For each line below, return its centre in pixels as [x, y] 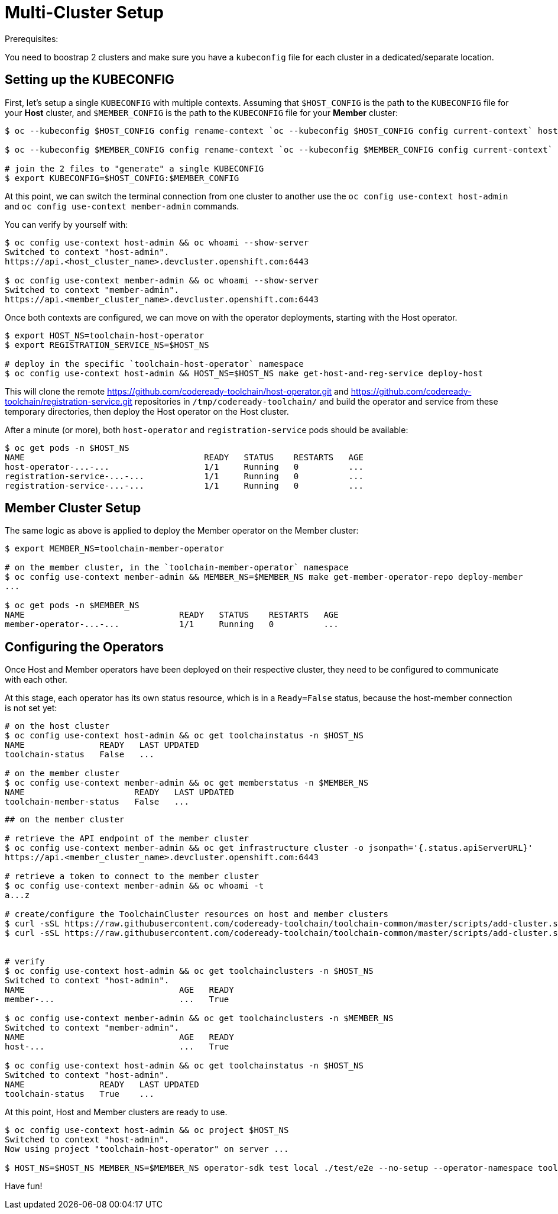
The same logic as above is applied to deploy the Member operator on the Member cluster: [182, 531]
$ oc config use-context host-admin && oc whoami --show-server [157, 242]
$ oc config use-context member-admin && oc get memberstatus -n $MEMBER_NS [187, 783]
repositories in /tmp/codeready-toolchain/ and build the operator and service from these [316, 401]
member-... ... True [117, 1000]
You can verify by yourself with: [66, 224]
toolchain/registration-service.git [69, 401]
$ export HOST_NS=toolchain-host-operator [105, 335]
